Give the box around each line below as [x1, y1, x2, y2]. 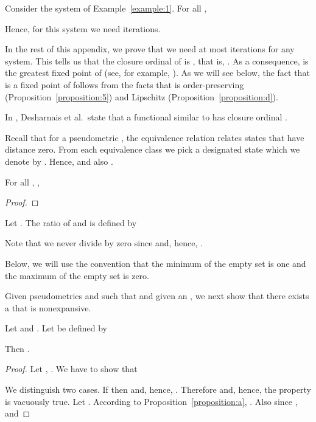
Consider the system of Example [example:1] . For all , [5, 2, 207, 14]
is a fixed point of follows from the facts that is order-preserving [5, 78, 244, 91]
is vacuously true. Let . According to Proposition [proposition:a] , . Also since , [5, 395, 298, 407]
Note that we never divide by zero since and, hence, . [5, 237, 203, 249]
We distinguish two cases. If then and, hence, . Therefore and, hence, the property [5, 383, 311, 396]
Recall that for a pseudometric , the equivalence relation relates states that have [5, 131, 304, 144]
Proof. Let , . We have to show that [5, 362, 138, 375]
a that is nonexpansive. [5, 301, 91, 314]
